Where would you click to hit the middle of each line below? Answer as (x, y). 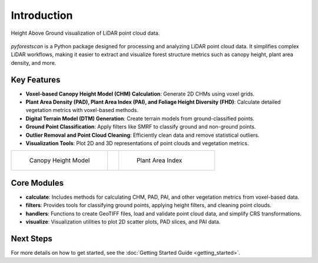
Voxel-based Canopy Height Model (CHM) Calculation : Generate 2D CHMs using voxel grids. (140, 94)
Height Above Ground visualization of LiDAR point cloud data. (85, 33)
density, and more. (34, 63)
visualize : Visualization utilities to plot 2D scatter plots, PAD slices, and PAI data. (123, 222)
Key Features (36, 80)
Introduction (42, 15)
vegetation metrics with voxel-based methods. (82, 110)
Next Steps (32, 239)
